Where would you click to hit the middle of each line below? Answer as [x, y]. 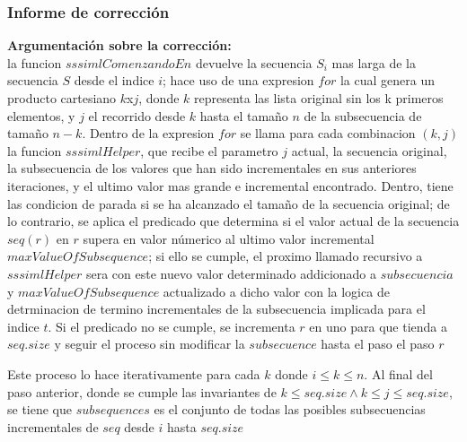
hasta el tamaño [244, 115]
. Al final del [398, 373]
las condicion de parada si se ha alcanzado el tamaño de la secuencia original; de [229, 203]
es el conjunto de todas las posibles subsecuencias [290, 409]
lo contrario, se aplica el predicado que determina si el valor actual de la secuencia [233, 221]
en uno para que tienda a [378, 326]
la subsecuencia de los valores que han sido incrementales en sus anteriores [212, 168]
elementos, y [41, 115]
